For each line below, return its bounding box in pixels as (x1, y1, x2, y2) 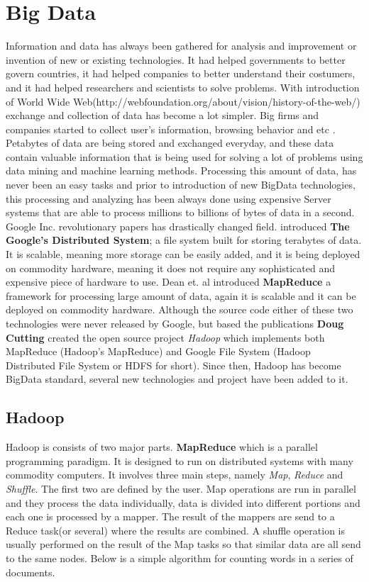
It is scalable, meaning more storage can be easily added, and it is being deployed (6, 247, 360, 262)
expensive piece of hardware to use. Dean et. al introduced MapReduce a (6, 274, 331, 289)
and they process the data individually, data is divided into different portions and (6, 495, 360, 510)
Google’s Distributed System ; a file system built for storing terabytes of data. (6, 233, 362, 247)
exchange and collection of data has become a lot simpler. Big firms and (6, 108, 319, 123)
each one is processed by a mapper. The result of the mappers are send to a (6, 509, 335, 524)
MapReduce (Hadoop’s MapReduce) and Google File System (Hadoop (6, 344, 311, 359)
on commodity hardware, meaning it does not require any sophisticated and (6, 260, 335, 275)
